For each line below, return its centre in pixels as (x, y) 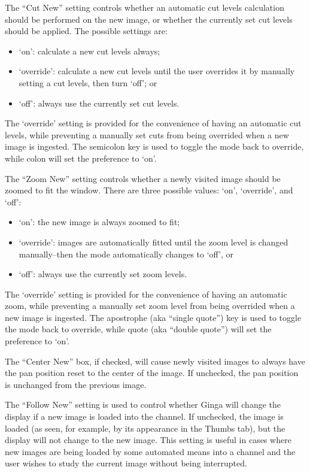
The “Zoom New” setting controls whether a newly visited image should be (143, 178)
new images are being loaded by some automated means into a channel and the (150, 451)
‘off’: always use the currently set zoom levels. (103, 274)
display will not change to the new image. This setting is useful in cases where (148, 440)
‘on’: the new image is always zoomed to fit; (99, 222)
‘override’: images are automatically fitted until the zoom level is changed (154, 242)
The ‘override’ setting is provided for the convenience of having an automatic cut (153, 123)
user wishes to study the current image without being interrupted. (126, 463)
